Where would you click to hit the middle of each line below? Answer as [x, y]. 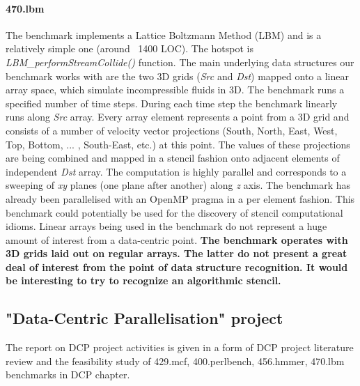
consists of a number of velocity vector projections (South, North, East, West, [172, 130]
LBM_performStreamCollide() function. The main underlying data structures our [180, 62]
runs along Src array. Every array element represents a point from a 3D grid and [178, 117]
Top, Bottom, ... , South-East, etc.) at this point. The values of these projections [178, 144]
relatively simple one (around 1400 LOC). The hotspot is [130, 48]
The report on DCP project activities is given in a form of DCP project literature [180, 347]
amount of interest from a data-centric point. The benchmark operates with [177, 239]
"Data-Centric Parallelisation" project [144, 318]
